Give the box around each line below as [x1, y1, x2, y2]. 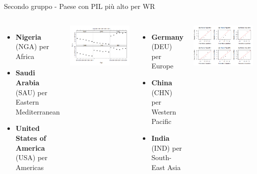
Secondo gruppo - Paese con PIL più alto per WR [4, 1, 155, 11]
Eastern [15, 97, 39, 107]
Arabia [15, 77, 40, 87]
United [15, 123, 40, 133]
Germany [151, 31, 184, 42]
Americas [15, 162, 44, 172]
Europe [151, 60, 173, 71]
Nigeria [15, 31, 42, 42]
